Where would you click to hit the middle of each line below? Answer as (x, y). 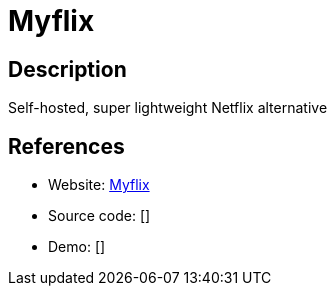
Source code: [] (99, 216)
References (66, 146)
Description (67, 69)
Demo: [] (77, 247)
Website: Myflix (99, 185)
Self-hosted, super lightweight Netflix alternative (168, 108)
